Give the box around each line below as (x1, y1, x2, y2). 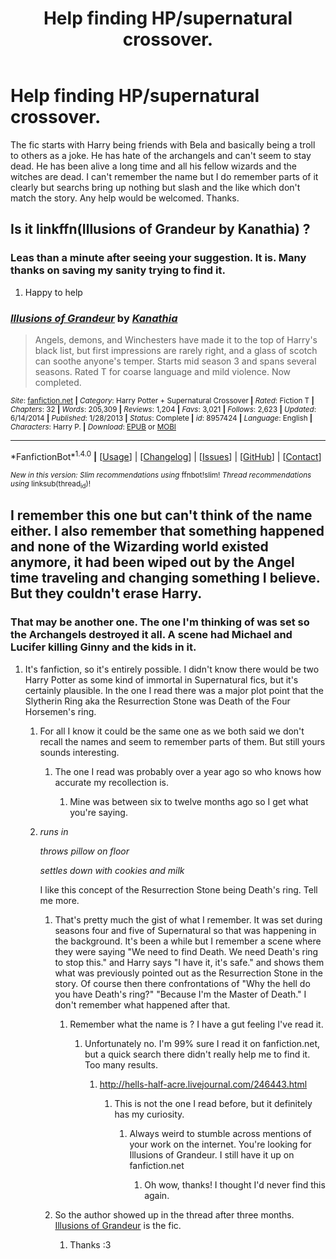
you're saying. (69, 806, 128, 818)
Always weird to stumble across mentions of (129, 1127, 312, 1139)
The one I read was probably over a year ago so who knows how (54, 765, 322, 777)
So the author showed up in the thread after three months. (54, 1208, 295, 1221)
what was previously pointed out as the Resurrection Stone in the (54, 967, 324, 979)
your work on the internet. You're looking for (129, 1138, 312, 1150)
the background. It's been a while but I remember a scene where (54, 935, 322, 947)
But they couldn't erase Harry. (10, 585, 203, 602)
